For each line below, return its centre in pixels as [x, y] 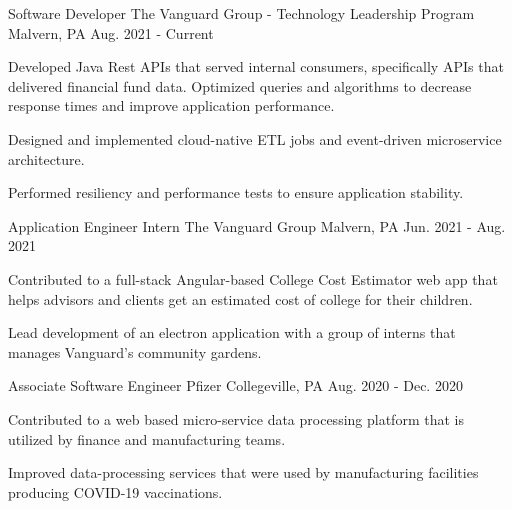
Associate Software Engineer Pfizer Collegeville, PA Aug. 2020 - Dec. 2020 [235, 385]
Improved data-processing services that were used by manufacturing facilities [243, 472]
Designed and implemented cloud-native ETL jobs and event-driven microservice [255, 138]
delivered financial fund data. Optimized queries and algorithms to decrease [240, 85]
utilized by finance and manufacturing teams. [147, 438]
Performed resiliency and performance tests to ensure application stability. [236, 192]
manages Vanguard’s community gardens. [135, 351]
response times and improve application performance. [171, 105]
